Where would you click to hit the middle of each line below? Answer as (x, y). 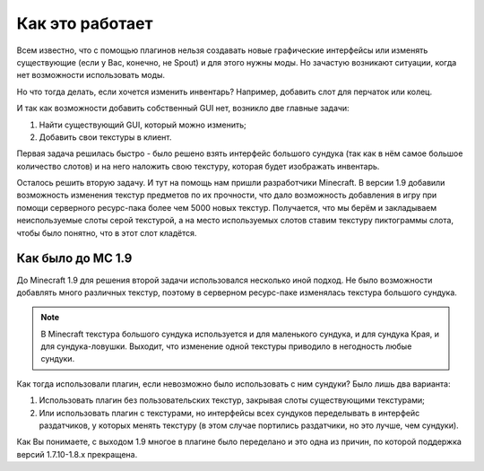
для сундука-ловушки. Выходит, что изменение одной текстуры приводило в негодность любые (226, 346)
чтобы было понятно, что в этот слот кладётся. (107, 232)
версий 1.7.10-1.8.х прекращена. (77, 454)
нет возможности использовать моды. (91, 75)
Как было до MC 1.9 (74, 259)
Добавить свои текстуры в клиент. (105, 137)
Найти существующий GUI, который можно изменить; (143, 125)
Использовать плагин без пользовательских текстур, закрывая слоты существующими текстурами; (232, 400)
